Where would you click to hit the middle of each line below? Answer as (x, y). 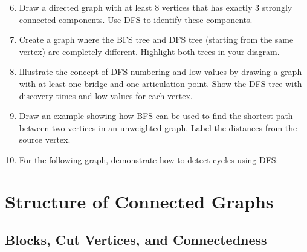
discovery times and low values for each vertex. (106, 95)
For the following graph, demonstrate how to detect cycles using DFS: (149, 159)
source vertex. (45, 139)
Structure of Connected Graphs (139, 201)
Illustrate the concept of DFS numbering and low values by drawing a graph (160, 72)
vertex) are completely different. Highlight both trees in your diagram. (149, 51)
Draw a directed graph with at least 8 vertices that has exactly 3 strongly (156, 7)
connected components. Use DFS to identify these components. (136, 19)
